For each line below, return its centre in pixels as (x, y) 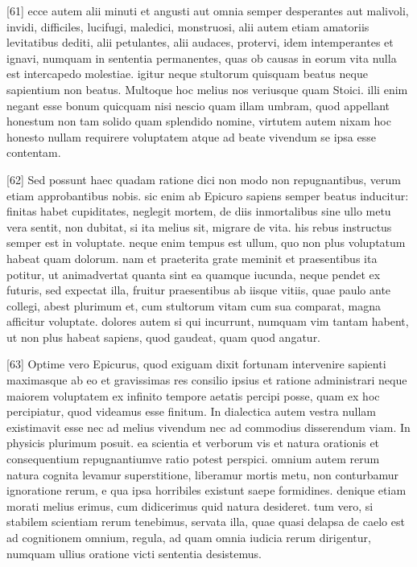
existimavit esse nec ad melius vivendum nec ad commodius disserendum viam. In (208, 427)
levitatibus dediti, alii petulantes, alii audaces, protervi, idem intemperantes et (200, 42)
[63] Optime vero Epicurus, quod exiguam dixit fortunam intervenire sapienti (196, 364)
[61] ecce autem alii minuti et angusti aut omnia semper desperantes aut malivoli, (208, 10)
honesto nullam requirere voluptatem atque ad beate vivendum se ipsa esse (191, 136)
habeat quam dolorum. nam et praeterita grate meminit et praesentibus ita (192, 258)
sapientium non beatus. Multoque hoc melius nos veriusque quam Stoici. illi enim (207, 89)
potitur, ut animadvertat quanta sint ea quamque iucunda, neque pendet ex (194, 274)
